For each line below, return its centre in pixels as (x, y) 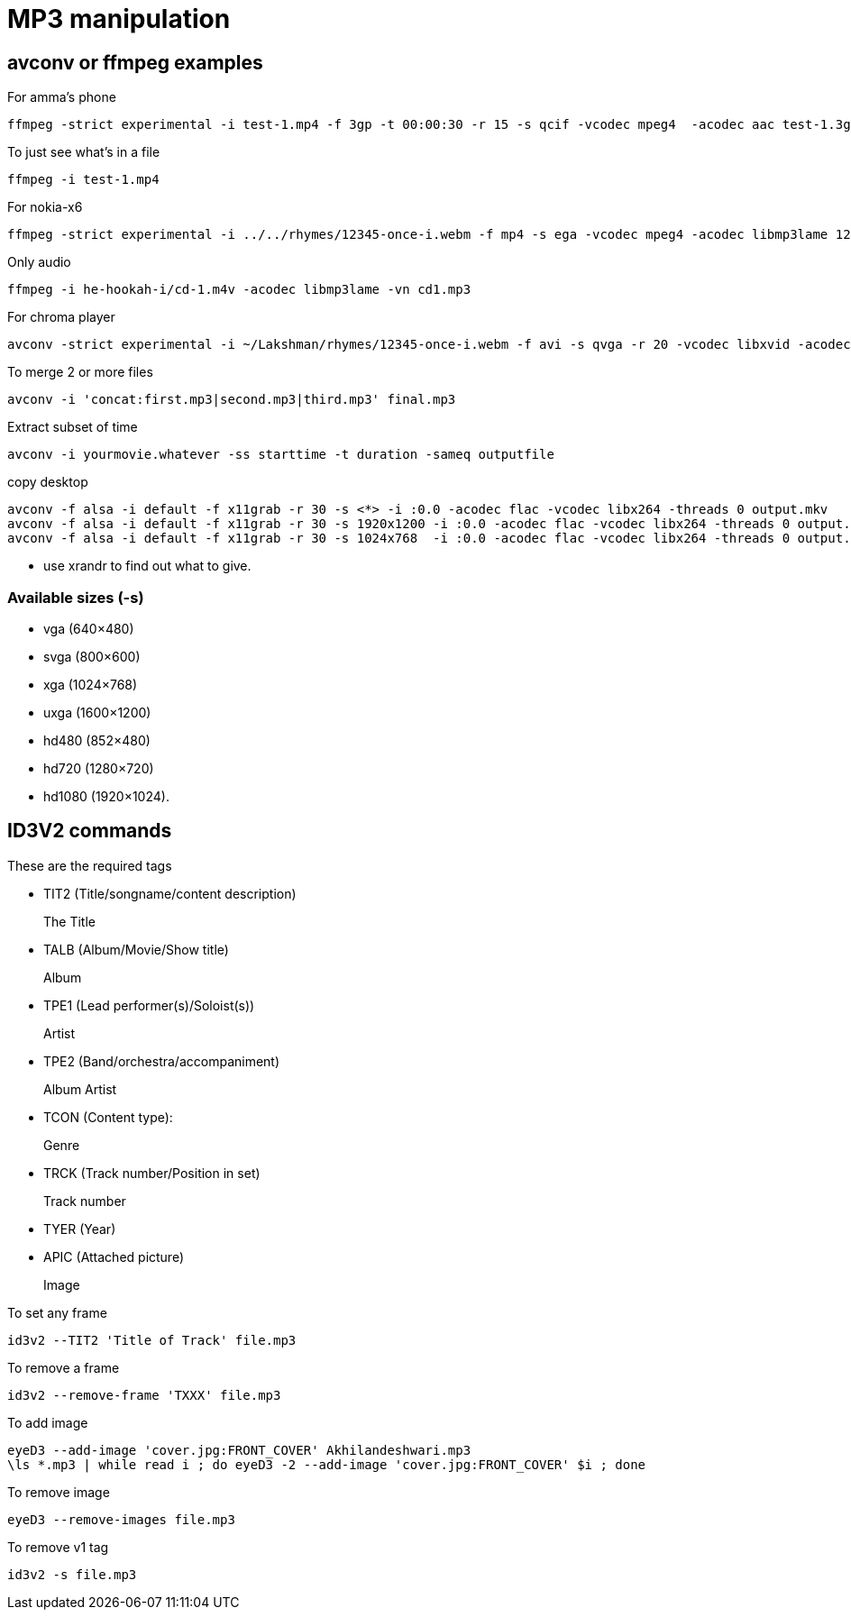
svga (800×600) (92, 656)
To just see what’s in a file (84, 152)
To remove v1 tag (58, 1547)
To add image (48, 1422)
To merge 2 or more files (80, 372)
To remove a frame (64, 1367)
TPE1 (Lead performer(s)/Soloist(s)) (149, 1005)
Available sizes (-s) (76, 597)
